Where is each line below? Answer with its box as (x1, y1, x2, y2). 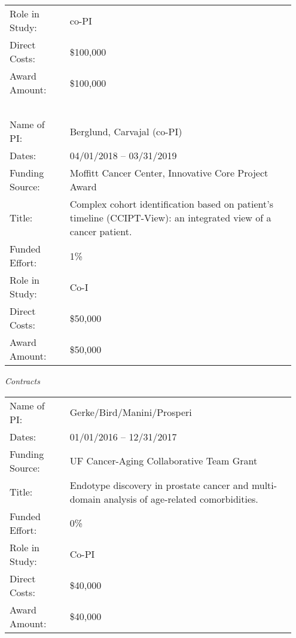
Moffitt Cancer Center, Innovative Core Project (69, 166, 268, 180)
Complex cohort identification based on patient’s (69, 197, 274, 211)
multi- (251, 478, 277, 492)
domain (69, 491, 101, 506)
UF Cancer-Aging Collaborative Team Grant (69, 454, 258, 468)
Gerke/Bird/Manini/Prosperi (69, 405, 192, 420)
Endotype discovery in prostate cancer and (69, 478, 249, 492)
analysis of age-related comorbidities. (103, 491, 258, 506)
